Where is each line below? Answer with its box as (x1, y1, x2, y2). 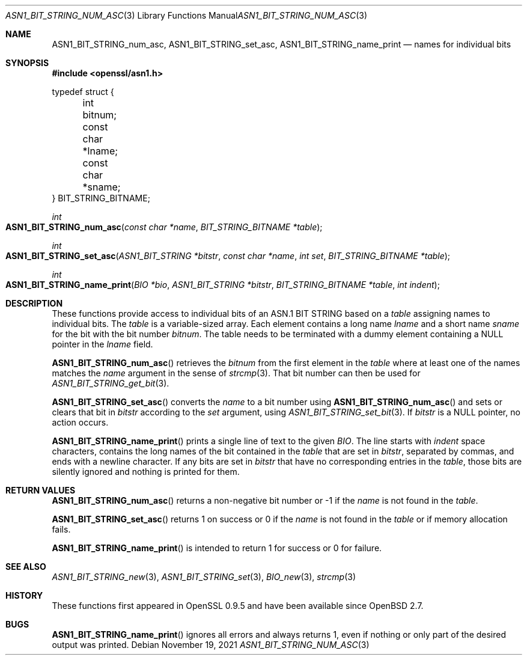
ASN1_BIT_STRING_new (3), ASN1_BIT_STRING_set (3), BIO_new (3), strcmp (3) (52, 572, 356, 582)
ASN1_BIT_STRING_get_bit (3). (52, 378, 169, 388)
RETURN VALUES (5, 485, 76, 495)
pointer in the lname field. (52, 339, 153, 349)
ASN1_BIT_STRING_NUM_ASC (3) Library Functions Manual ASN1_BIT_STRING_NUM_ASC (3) (5, 10, 367, 20)
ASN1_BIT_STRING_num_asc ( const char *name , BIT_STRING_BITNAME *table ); (5, 222, 323, 232)
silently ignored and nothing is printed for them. (52, 466, 240, 477)
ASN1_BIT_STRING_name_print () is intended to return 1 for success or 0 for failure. (52, 543, 382, 553)
